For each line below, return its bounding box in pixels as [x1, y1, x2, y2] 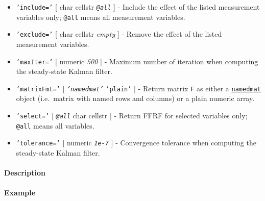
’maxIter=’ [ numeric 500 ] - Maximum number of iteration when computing [16, 56, 258, 66]
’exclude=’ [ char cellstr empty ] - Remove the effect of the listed [16, 29, 222, 39]
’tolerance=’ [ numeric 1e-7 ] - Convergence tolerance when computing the [16, 137, 256, 148]
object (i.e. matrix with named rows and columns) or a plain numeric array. [16, 93, 255, 104]
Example [4, 187, 36, 198]
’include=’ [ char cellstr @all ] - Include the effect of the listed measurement [16, 2, 260, 12]
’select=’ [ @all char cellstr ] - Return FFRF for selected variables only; [16, 110, 248, 121]
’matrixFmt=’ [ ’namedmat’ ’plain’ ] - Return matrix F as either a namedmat [16, 83, 261, 93]
